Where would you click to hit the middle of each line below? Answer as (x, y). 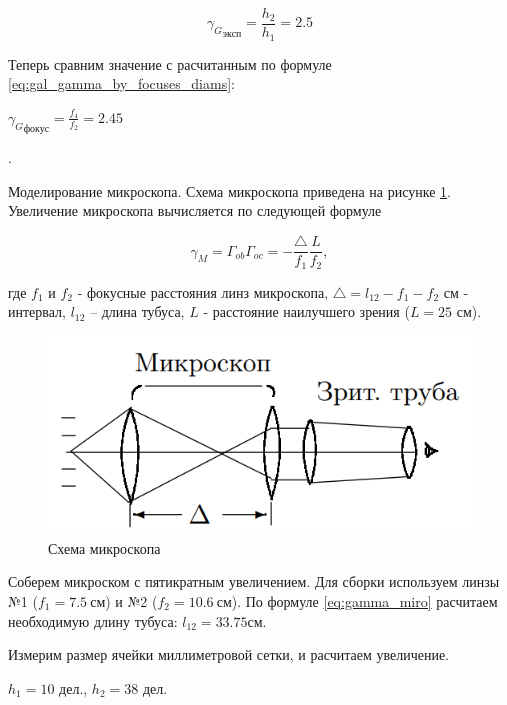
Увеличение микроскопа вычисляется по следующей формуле (195, 210)
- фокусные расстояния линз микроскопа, (203, 291)
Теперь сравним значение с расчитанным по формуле (170, 63)
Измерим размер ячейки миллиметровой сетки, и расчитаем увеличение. (229, 654)
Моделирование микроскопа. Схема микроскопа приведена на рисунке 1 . (229, 190)
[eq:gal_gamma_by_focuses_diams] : (121, 83)
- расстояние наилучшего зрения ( (306, 311)
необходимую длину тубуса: (93, 620)
